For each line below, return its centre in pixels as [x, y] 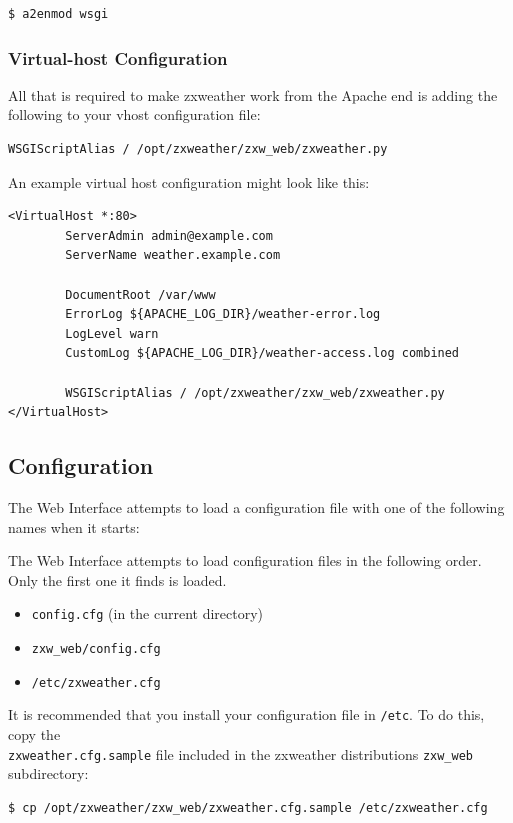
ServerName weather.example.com [173, 255]
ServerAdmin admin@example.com [169, 235]
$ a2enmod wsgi [58, 14]
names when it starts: [74, 526]
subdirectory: [48, 773]
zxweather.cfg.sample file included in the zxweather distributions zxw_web [241, 753]
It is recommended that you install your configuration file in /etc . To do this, [246, 714]
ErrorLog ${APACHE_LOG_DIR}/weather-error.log [223, 314]
